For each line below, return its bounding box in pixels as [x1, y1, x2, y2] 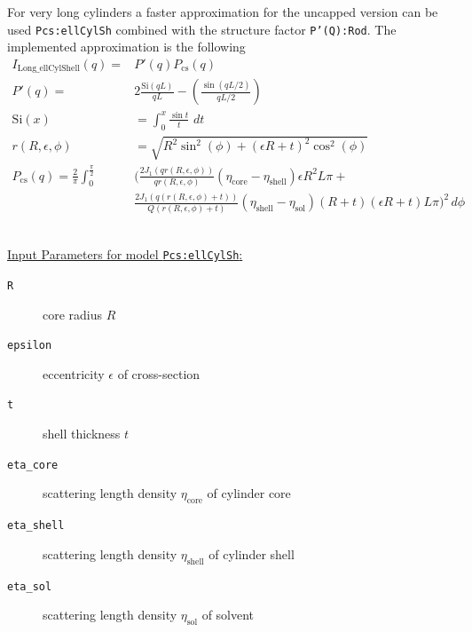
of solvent [201, 605, 255, 624]
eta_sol [7, 580, 52, 593]
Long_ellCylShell [17, 64, 80, 74]
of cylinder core [207, 484, 291, 502]
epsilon [7, 339, 52, 352]
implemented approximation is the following [7, 37, 246, 56]
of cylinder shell [208, 544, 295, 563]
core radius [43, 304, 103, 323]
